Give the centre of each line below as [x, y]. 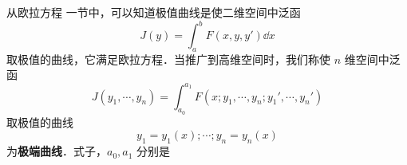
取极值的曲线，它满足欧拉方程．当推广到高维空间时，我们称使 [168, 59]
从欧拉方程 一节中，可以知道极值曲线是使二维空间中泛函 [154, 12]
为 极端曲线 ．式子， [57, 151]
